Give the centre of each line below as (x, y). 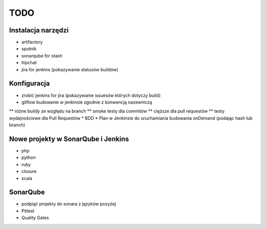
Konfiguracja (30, 84)
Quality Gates (35, 218)
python (29, 158)
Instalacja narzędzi (39, 30)
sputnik (29, 49)
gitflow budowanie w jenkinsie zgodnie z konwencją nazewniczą (87, 102)
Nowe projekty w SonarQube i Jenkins (69, 139)
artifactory (32, 42)
